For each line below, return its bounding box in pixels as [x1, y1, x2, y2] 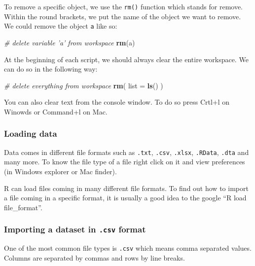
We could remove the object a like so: [4, 21, 117, 31]
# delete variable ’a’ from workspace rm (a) [4, 37, 135, 47]
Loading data [4, 127, 57, 140]
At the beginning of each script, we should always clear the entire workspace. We [4, 54, 249, 64]
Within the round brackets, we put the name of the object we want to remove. [4, 11, 241, 21]
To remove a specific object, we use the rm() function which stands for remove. [4, 1, 243, 11]
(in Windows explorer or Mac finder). [4, 166, 117, 176]
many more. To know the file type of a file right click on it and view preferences [4, 156, 245, 167]
